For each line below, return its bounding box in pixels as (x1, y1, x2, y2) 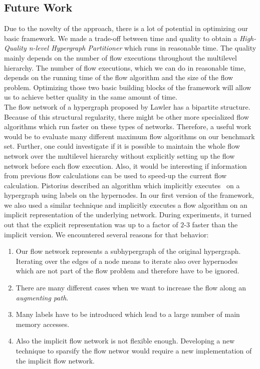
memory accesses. (16, 318, 70, 329)
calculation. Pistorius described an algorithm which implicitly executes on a (4, 180, 240, 190)
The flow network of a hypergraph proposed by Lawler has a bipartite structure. (4, 101, 250, 112)
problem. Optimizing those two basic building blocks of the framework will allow (4, 82, 251, 92)
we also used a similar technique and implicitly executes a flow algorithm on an (4, 199, 247, 210)
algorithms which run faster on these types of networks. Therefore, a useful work (4, 121, 251, 132)
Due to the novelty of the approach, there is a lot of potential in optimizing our (4, 23, 248, 34)
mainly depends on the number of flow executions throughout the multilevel (4, 52, 237, 63)
